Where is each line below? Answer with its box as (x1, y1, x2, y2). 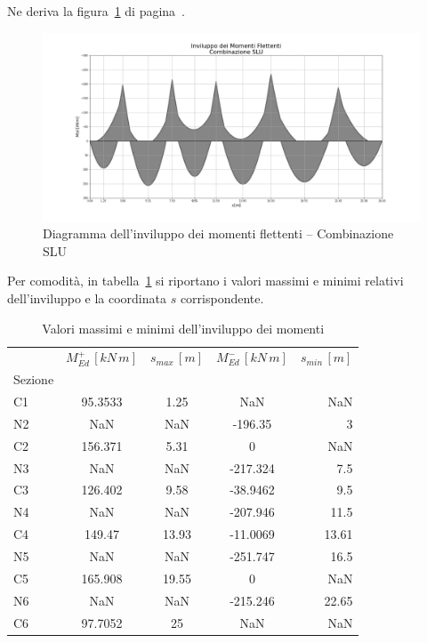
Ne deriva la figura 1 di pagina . (7, 2, 185, 20)
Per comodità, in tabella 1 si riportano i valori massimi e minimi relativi (7, 271, 404, 290)
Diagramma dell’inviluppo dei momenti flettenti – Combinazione (43, 224, 394, 243)
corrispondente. (180, 288, 264, 307)
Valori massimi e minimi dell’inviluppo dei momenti (42, 318, 325, 337)
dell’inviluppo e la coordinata (7, 288, 166, 307)
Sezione (13, 370, 54, 389)
